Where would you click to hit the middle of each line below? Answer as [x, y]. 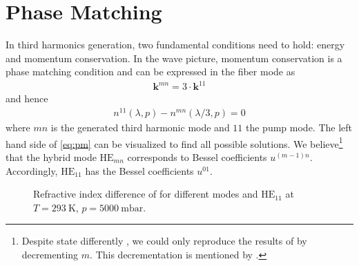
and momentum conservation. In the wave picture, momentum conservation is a [174, 58]
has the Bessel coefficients [139, 170]
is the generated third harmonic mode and [140, 127]
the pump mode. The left [299, 127]
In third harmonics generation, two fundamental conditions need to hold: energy [175, 45]
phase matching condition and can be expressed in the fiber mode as [151, 72]
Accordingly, [32, 170]
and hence [27, 98]
